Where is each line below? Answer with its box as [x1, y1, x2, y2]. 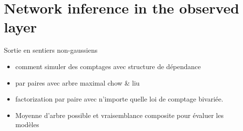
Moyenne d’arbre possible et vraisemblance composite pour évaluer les [15, 110, 224, 120]
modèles [15, 119, 39, 130]
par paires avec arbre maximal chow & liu [15, 77, 140, 87]
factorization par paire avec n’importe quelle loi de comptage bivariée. [15, 94, 224, 104]
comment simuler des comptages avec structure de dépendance [15, 61, 201, 71]
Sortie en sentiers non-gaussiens [4, 45, 97, 55]
